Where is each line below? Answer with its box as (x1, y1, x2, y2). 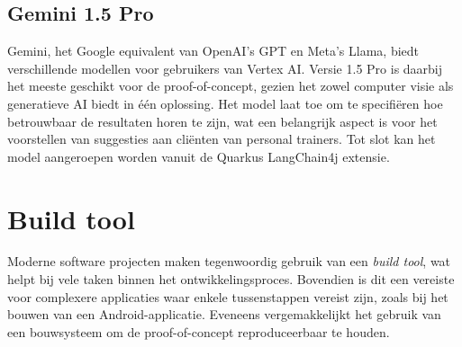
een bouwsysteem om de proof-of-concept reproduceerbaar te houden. (7, 322, 390, 341)
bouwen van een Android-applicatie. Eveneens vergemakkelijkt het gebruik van (7, 305, 441, 324)
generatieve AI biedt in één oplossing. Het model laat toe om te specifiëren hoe (7, 93, 443, 112)
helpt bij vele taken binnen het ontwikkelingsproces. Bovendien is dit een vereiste (7, 270, 455, 289)
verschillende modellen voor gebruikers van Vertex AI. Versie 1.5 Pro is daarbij (7, 58, 443, 77)
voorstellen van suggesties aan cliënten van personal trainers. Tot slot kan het (7, 129, 436, 148)
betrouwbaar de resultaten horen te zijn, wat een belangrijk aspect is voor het (7, 111, 438, 130)
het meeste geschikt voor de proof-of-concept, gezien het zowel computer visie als (7, 76, 454, 95)
